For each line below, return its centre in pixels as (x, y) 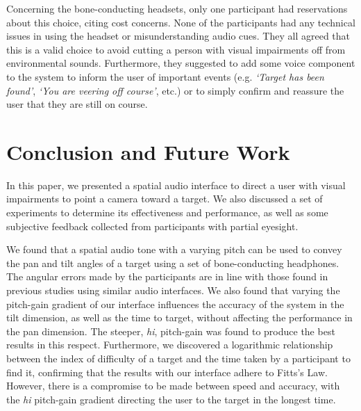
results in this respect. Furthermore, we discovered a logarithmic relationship (170, 345)
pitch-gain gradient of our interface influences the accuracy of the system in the (175, 304)
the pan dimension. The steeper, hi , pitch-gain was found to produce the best (171, 331)
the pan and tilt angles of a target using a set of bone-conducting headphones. (173, 263)
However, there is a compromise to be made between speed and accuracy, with (173, 386)
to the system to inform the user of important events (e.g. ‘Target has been (165, 76)
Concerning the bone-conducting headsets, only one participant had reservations (177, 8)
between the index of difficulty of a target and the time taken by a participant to (178, 358)
